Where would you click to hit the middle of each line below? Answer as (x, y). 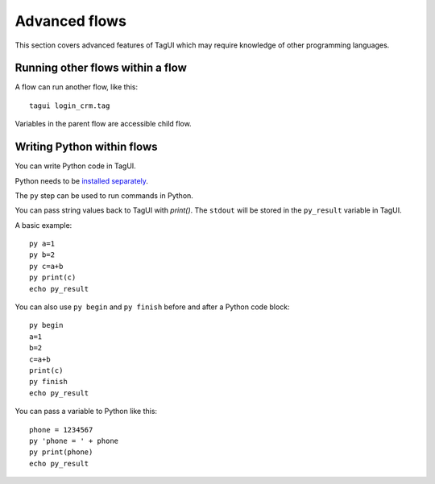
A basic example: (43, 225)
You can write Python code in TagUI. (75, 166)
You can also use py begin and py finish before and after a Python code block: (152, 307)
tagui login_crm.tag (70, 105)
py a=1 (42, 244)
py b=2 (42, 255)
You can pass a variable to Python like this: (86, 412)
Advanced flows (70, 21)
